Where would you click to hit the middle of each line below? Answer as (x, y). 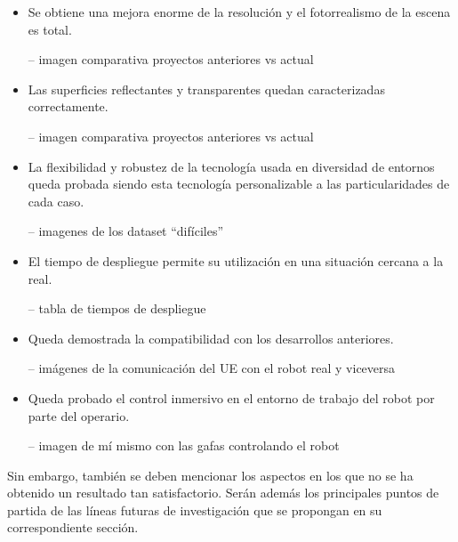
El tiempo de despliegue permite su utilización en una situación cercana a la (236, 260)
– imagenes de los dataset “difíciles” (126, 231)
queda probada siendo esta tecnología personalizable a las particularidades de (239, 184)
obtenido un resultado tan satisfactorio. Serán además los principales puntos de (223, 493)
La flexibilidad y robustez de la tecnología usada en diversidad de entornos (231, 166)
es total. (50, 29)
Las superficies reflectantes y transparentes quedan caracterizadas (206, 89)
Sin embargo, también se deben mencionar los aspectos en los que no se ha (210, 475)
